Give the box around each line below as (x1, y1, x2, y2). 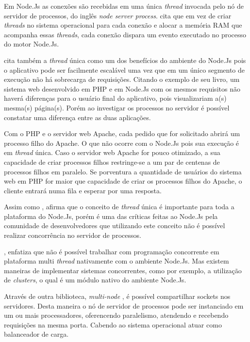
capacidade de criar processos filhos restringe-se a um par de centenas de (4, 156, 220, 167)
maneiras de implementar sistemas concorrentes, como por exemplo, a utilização (4, 265, 242, 275)
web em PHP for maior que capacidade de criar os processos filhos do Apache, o (4, 176, 242, 186)
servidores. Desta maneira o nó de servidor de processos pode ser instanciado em (4, 300, 244, 311)
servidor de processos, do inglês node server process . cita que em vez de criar (4, 10, 232, 20)
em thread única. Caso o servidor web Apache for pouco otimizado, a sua (4, 147, 220, 157)
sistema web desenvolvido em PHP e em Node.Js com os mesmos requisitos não (4, 83, 240, 93)
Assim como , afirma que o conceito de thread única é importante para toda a (4, 202, 234, 212)
